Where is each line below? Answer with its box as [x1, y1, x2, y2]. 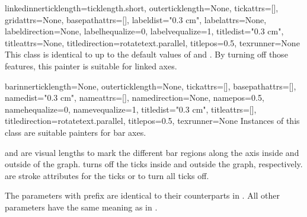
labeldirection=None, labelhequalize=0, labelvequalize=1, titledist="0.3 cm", [5, 25, 284, 37]
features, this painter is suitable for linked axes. [5, 59, 177, 72]
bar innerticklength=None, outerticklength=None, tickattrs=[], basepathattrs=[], [5, 79, 296, 92]
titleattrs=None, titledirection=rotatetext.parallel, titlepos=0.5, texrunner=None [5, 36, 300, 49]
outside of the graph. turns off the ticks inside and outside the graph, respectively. [5, 158, 303, 170]
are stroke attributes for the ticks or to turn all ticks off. [5, 169, 209, 181]
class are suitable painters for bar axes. [5, 126, 146, 138]
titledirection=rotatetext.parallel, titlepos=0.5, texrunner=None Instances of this [5, 114, 300, 127]
